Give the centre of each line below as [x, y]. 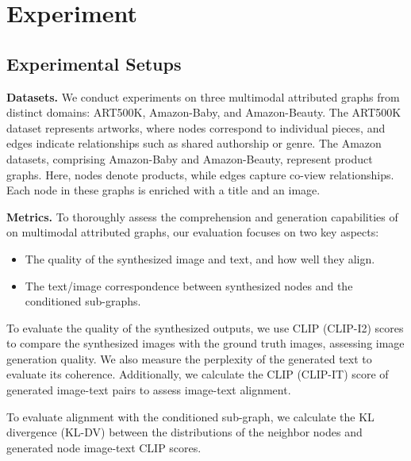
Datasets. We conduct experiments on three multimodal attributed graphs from [203, 96]
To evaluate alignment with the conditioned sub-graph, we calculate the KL [190, 416]
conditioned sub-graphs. [83, 301]
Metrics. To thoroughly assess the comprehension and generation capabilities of [202, 216]
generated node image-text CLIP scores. [104, 447]
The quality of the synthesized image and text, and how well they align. [200, 258]
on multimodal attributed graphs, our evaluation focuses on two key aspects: [193, 232]
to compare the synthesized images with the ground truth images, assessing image [205, 343]
